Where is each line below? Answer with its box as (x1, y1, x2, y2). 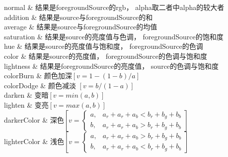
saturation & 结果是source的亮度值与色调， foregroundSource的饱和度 (4, 31, 224, 41)
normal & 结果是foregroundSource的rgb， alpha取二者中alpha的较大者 (4, 2, 225, 12)
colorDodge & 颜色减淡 (4, 80, 76, 90)
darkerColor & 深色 (4, 114, 64, 125)
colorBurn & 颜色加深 (4, 70, 72, 81)
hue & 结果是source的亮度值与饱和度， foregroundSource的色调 (4, 41, 203, 51)
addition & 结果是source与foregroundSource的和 (4, 11, 153, 22)
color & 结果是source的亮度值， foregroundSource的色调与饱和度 (4, 50, 208, 61)
